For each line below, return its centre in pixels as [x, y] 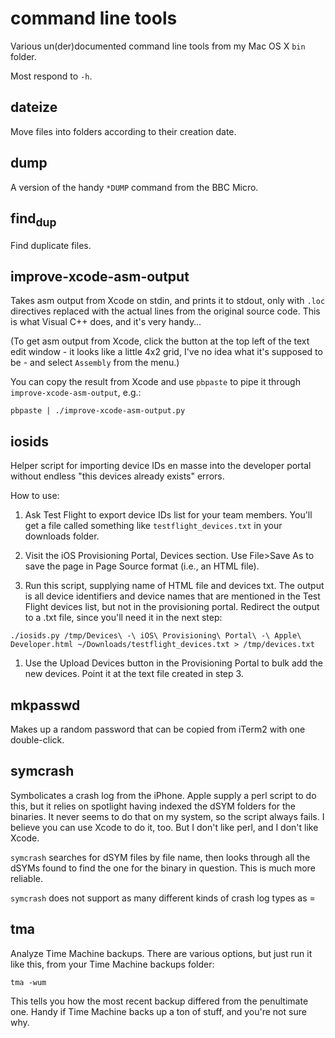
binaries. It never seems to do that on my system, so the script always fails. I [167, 816]
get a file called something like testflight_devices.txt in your [153, 526]
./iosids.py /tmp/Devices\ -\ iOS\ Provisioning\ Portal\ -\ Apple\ [156, 636]
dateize [34, 107]
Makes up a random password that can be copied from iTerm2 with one [158, 729]
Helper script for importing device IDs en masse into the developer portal [161, 466]
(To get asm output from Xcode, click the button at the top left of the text [160, 341]
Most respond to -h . [51, 76]
